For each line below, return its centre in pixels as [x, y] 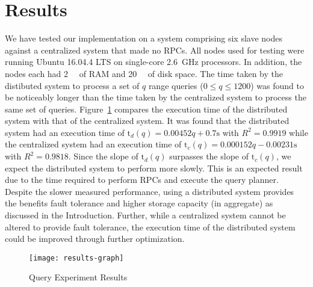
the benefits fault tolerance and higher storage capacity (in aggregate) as [139, 203]
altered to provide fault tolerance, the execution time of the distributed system [150, 227]
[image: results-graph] [76, 258]
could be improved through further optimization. [95, 239]
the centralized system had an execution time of [93, 144]
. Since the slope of [103, 156]
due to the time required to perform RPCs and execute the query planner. [142, 180]
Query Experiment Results [78, 277]
